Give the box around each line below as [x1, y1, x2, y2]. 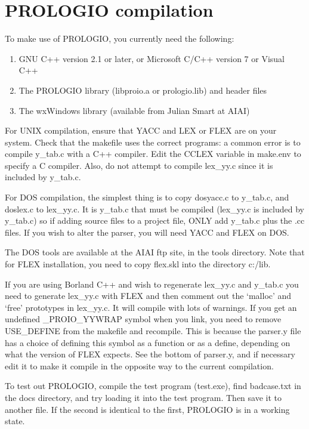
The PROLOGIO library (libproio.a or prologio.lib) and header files [18, 84, 267, 96]
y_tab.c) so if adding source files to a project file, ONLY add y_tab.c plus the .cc [5, 214, 305, 227]
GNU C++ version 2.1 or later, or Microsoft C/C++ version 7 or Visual [18, 52, 285, 64]
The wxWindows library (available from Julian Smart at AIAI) [18, 104, 250, 116]
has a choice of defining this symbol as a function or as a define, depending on [5, 336, 291, 348]
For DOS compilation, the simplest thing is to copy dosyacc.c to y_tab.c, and [5, 191, 289, 203]
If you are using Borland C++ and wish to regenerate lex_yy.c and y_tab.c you [5, 277, 299, 290]
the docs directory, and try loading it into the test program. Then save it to [5, 391, 282, 403]
